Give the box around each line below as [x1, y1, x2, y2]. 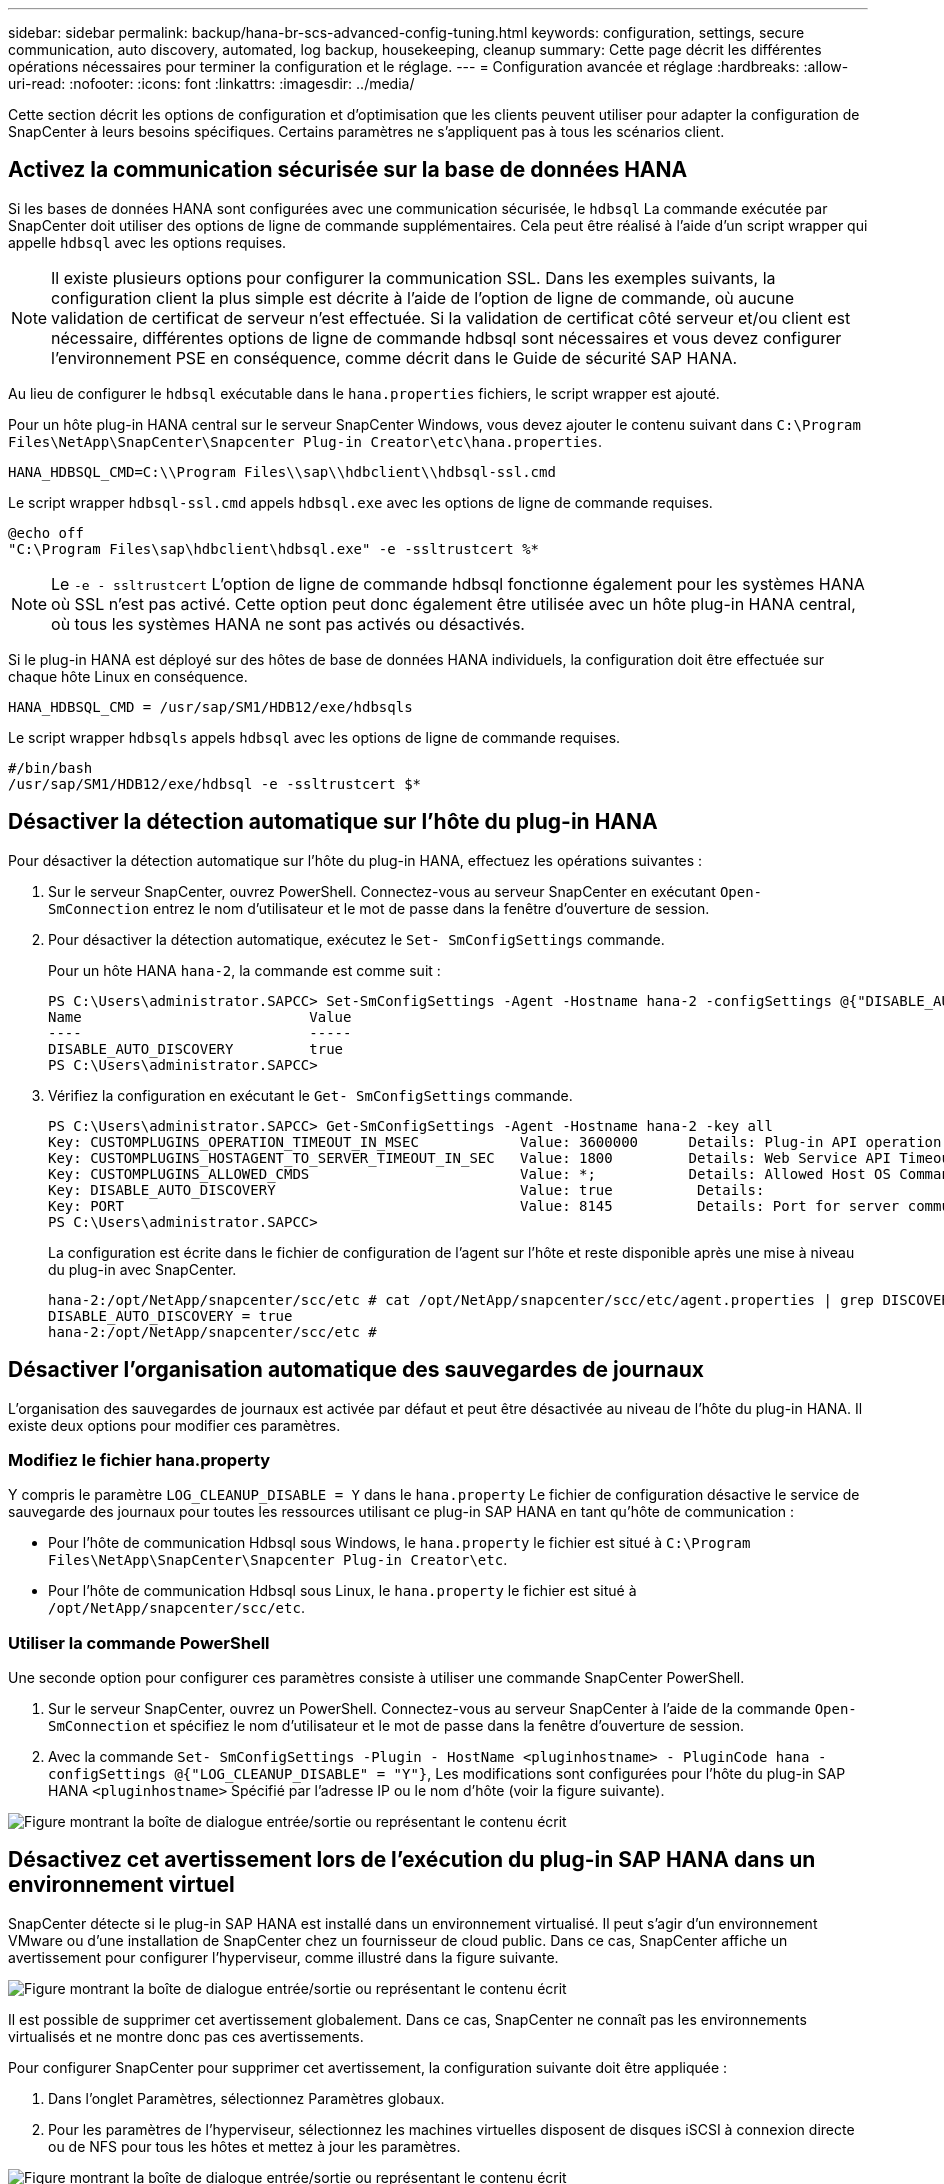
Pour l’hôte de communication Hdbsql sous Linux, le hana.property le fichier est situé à [48, 1582, 637, 1600]
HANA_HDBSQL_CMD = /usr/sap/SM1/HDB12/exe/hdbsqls [8, 698, 413, 715]
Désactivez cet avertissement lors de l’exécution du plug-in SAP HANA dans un [8, 1847, 816, 1873]
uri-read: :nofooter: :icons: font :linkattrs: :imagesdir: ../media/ [8, 75, 415, 92]
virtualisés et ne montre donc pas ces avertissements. [8, 2027, 364, 2045]
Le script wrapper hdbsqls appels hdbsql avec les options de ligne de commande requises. [8, 728, 621, 746]
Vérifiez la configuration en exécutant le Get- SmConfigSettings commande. [48, 1086, 573, 1104]
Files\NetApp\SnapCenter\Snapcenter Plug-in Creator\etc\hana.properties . [8, 432, 603, 450]
